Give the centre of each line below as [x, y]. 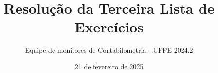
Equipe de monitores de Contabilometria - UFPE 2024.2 [109, 50]
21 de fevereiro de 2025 [109, 66]
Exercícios [109, 27]
